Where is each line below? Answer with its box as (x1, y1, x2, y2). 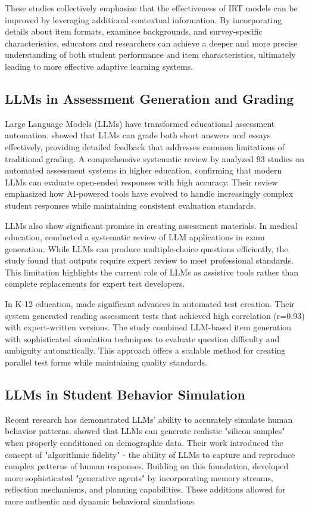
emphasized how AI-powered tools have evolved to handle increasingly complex (5, 187, 294, 200)
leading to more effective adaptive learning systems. (5, 60, 193, 72)
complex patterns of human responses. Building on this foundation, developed (5, 460, 289, 472)
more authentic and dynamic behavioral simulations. (5, 495, 196, 507)
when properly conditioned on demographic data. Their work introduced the (5, 436, 283, 449)
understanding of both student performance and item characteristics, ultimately (5, 48, 296, 61)
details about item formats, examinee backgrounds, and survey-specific (5, 25, 263, 38)
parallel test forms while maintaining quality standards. (5, 356, 207, 368)
